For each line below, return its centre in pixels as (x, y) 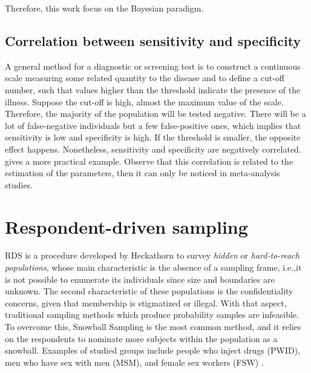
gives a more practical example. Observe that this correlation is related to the (149, 161)
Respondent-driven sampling (126, 226)
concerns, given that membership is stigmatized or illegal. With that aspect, (146, 302)
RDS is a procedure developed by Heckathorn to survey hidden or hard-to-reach (152, 255)
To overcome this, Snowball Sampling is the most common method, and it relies (153, 327)
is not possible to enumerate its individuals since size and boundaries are (140, 279)
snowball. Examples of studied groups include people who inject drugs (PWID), (152, 350)
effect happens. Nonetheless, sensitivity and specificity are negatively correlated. (153, 149)
